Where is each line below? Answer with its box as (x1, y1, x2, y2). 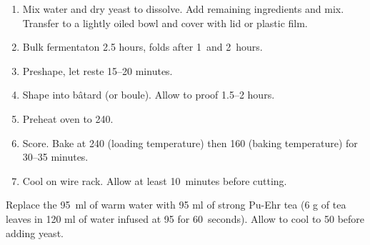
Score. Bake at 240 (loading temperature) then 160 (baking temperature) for (22, 135, 358, 150)
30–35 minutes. (22, 149, 89, 164)
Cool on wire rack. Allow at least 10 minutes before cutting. (22, 173, 287, 188)
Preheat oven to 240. (22, 111, 114, 126)
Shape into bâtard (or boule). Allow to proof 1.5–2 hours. (22, 87, 275, 102)
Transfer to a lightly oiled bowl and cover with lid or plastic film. (22, 15, 308, 30)
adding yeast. (6, 225, 64, 240)
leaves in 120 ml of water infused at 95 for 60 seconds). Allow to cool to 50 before (6, 211, 365, 226)
